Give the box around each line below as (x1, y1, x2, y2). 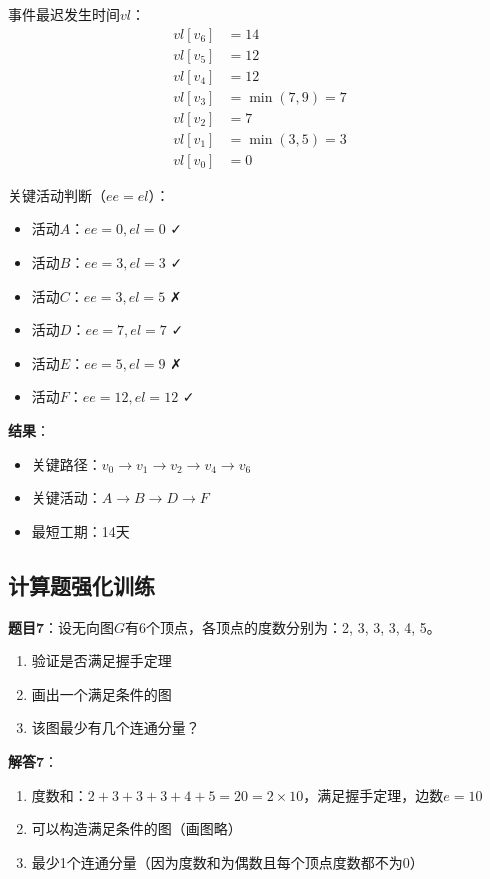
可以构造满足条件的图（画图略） (31, 818, 242, 839)
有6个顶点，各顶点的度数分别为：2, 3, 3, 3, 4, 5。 (125, 616, 441, 637)
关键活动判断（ (8, 184, 106, 205)
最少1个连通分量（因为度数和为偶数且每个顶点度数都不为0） (31, 851, 424, 872)
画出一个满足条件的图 (31, 683, 172, 704)
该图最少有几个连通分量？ (31, 717, 200, 738)
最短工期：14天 (31, 520, 130, 541)
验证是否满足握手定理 (31, 650, 172, 671)
